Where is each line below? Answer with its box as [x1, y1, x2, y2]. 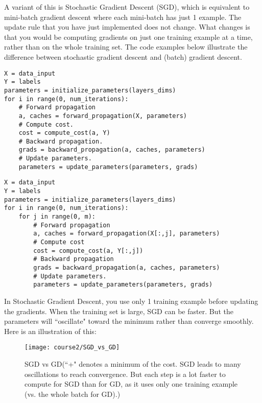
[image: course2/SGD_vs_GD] [25, 344, 120, 351]
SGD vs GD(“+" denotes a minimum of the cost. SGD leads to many [25, 359, 241, 369]
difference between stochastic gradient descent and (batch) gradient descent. [4, 51, 242, 62]
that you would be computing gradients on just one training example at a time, [4, 31, 253, 42]
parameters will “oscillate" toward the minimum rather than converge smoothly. [4, 316, 254, 326]
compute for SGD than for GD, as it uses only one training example [25, 378, 238, 389]
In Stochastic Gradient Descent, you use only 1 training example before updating [4, 295, 258, 306]
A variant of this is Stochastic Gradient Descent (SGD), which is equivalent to [4, 2, 250, 12]
